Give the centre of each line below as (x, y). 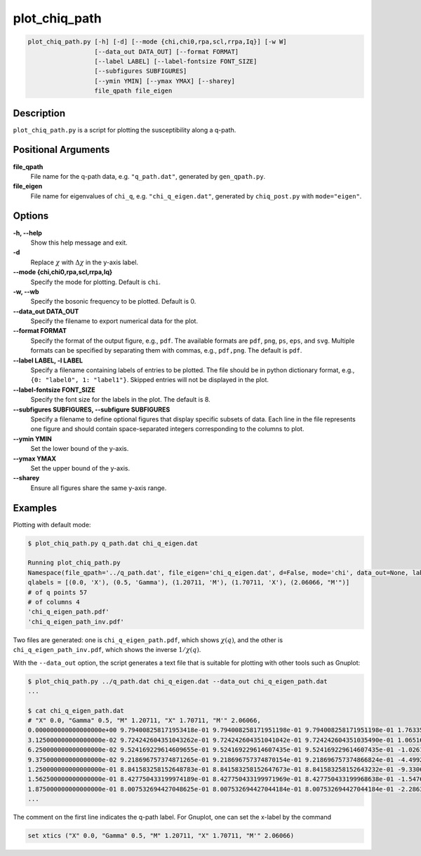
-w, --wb (26, 292)
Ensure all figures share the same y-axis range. (99, 488)
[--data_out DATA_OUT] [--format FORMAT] (167, 52)
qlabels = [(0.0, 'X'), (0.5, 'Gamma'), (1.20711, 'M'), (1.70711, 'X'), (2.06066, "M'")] (189, 583)
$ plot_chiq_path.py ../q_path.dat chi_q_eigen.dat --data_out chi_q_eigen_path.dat (178, 681)
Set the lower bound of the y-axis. (80, 449)
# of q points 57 (58, 592)
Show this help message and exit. (79, 243)
